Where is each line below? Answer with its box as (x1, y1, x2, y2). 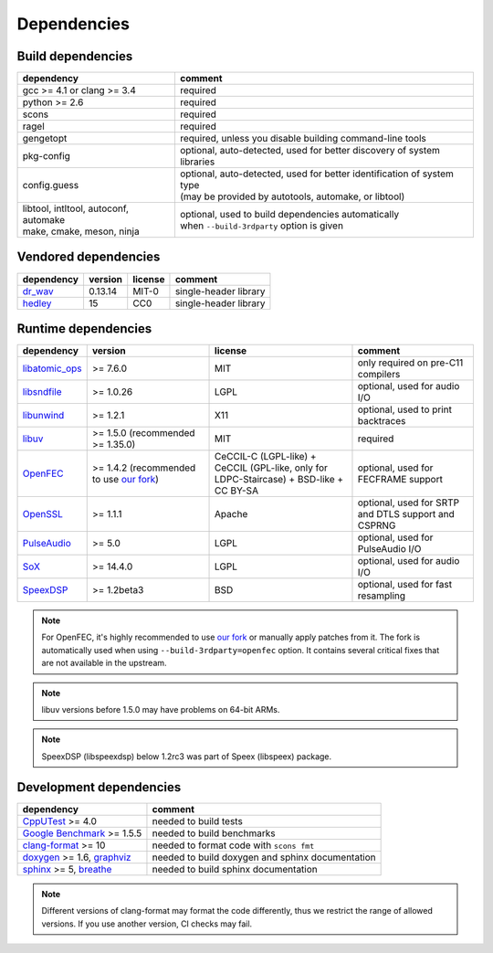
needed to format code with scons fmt (152, 839, 315, 852)
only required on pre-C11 (357, 356, 464, 369)
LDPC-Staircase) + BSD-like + (215, 473, 344, 486)
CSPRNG (357, 519, 396, 532)
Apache (215, 508, 248, 521)
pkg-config (22, 150, 70, 163)
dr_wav (22, 284, 54, 297)
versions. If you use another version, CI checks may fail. (41, 918, 253, 929)
